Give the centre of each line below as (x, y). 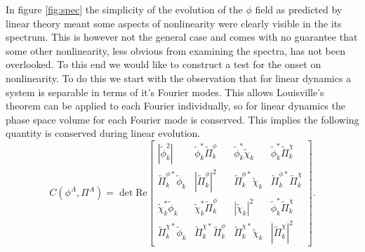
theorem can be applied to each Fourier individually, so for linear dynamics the (175, 106)
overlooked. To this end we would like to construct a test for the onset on (164, 64)
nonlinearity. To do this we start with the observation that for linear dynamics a (179, 78)
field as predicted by (299, 9)
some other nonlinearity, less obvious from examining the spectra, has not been (176, 50)
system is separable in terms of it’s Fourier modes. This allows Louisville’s (165, 92)
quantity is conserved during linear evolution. (103, 133)
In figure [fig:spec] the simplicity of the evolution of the (124, 9)
